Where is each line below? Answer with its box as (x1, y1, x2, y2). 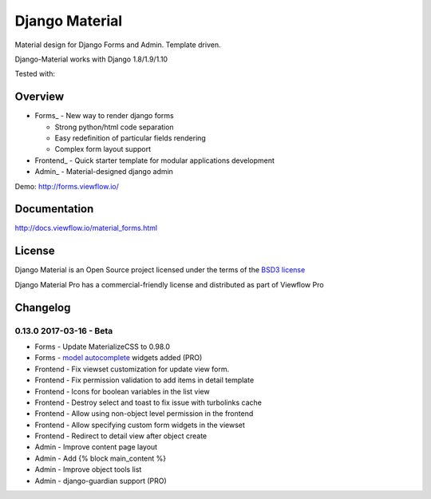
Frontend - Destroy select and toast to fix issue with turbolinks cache (34, 398, 263, 407)
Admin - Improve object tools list (34, 465, 142, 474)
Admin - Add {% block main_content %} (34, 453, 167, 463)
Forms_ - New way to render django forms (34, 111, 175, 121)
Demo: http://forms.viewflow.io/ (14, 181, 120, 191)
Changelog (14, 300, 71, 315)
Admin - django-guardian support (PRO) (34, 476, 167, 485)
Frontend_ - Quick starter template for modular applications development (34, 156, 275, 165)
